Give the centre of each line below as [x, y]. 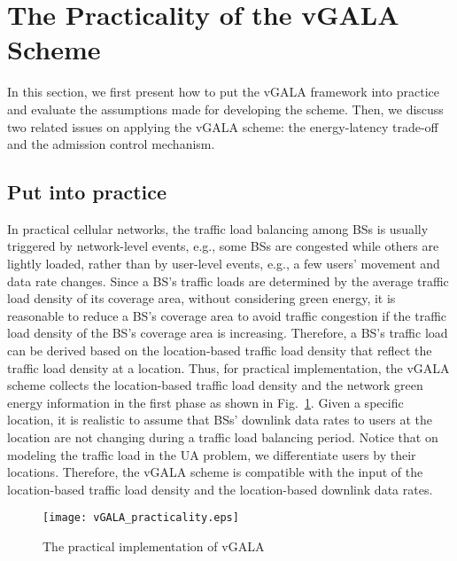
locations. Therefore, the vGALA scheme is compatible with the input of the [215, 472]
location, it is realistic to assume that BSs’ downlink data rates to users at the [220, 420]
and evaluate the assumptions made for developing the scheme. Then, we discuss [225, 109]
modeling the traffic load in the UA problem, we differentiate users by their [212, 454]
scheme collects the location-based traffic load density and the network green [215, 385]
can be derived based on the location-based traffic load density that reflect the [220, 351]
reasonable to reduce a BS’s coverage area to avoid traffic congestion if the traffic [227, 315]
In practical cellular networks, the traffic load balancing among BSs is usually [218, 228]
